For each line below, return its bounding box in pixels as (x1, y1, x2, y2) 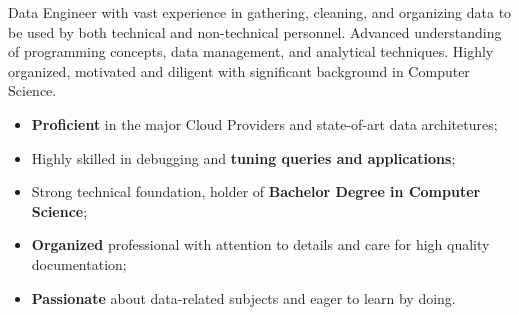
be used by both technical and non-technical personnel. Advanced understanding (8, 21, 502, 42)
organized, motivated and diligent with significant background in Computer (8, 60, 470, 81)
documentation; (31, 253, 127, 274)
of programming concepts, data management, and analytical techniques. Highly (8, 41, 494, 62)
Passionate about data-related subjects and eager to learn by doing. (31, 287, 456, 308)
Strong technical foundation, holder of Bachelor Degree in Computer (31, 181, 481, 202)
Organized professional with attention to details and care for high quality (31, 234, 490, 255)
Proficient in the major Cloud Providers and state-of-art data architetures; (31, 113, 498, 134)
